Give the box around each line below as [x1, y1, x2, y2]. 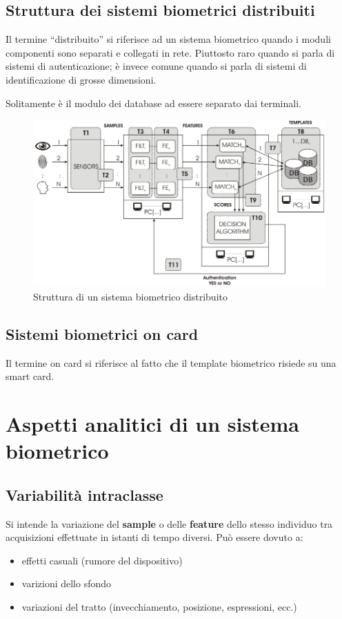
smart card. [6, 369, 54, 383]
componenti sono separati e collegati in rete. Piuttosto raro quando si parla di [6, 45, 335, 59]
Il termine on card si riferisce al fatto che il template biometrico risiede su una [6, 355, 336, 370]
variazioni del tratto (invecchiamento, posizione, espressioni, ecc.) [21, 599, 297, 613]
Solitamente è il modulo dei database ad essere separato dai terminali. [6, 95, 301, 110]
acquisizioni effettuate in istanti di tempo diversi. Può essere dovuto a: [6, 530, 303, 544]
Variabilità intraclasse [6, 484, 163, 505]
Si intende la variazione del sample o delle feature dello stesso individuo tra [6, 516, 333, 531]
